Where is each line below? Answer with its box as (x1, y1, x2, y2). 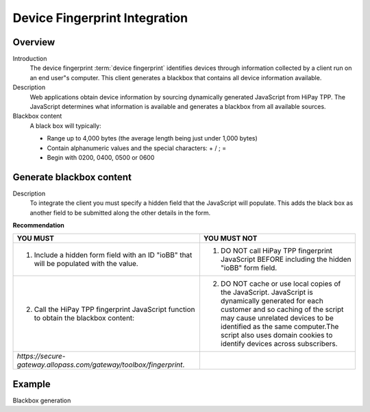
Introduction (12, 55, 47, 63)
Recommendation (12, 221, 64, 230)
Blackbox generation (12, 396, 71, 404)
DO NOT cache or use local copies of (220, 279, 341, 289)
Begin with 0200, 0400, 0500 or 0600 (47, 153, 155, 161)
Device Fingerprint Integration (12, 10, 188, 25)
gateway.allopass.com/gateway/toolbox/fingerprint (16, 360, 183, 369)
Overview (12, 36, 56, 48)
